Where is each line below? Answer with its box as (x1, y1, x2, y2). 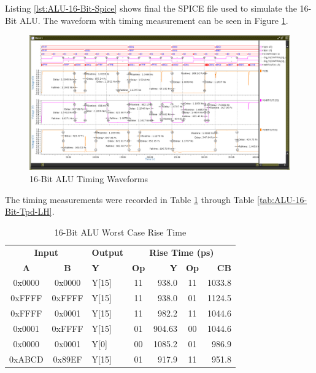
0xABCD (9, 352, 44, 365)
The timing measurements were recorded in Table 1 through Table (5, 193, 255, 206)
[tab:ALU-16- (257, 193, 307, 206)
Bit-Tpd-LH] (5, 205, 52, 218)
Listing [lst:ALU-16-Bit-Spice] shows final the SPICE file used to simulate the (5, 2, 297, 14)
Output (91, 245, 124, 258)
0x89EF (53, 352, 82, 365)
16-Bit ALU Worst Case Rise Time (54, 225, 187, 238)
